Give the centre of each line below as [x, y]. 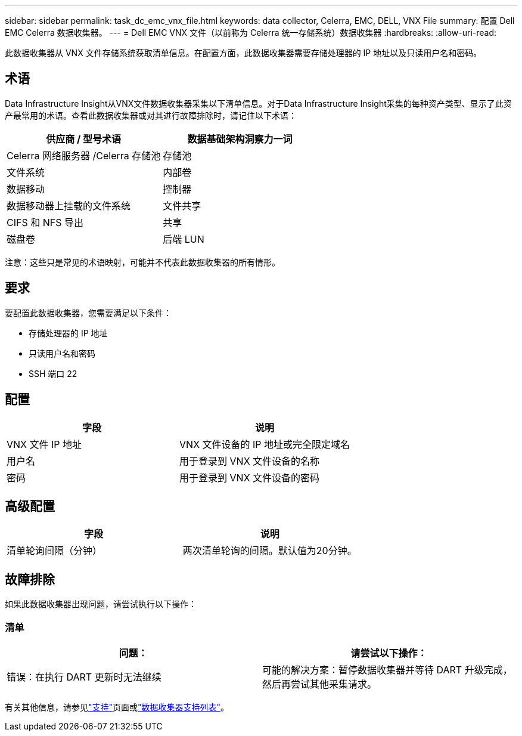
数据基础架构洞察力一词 [240, 139]
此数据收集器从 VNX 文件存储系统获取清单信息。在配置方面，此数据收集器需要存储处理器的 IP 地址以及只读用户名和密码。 [243, 53]
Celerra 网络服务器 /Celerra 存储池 [84, 155]
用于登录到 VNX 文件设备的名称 [250, 461]
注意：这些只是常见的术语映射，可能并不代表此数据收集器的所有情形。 [142, 262]
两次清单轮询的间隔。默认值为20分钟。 [270, 551]
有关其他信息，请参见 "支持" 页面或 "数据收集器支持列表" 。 [117, 707]
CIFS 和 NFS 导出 [45, 222]
